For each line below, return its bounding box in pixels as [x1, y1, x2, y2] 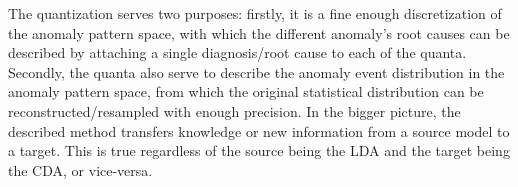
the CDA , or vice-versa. [8, 159, 153, 180]
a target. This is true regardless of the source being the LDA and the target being [8, 140, 510, 161]
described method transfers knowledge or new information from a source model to [8, 120, 510, 141]
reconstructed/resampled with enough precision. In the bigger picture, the [8, 100, 461, 121]
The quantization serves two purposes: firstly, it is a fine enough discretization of [8, 3, 502, 23]
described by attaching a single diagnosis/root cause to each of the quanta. [8, 42, 467, 63]
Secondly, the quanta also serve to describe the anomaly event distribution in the [8, 61, 505, 82]
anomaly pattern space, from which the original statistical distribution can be [8, 81, 484, 102]
